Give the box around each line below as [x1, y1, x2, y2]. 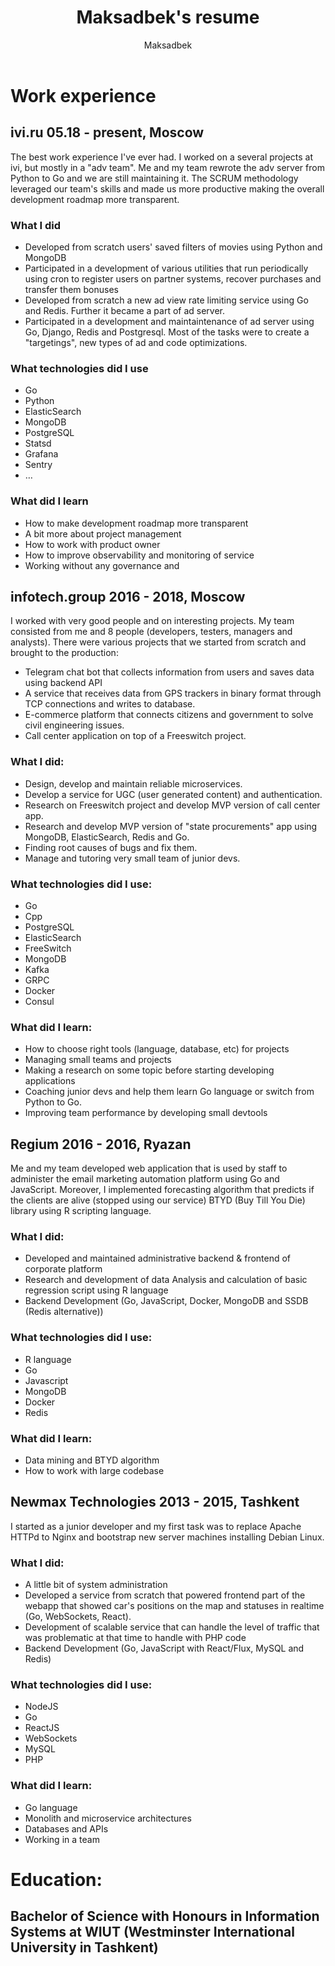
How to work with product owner [24, 538, 161, 550]
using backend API [24, 677, 103, 689]
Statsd [24, 437, 52, 450]
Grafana [24, 448, 59, 460]
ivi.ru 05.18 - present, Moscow [10, 124, 205, 141]
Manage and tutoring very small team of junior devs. [24, 852, 241, 864]
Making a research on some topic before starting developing [24, 1064, 275, 1076]
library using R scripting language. [10, 1205, 152, 1217]
